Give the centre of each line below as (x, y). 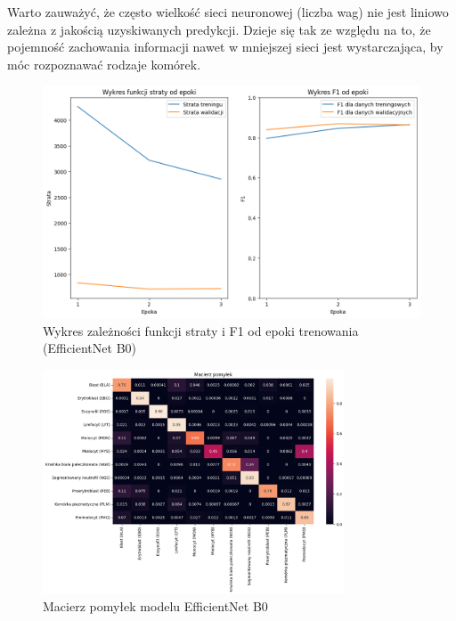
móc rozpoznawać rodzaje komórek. (104, 64)
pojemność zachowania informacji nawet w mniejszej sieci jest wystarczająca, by (225, 47)
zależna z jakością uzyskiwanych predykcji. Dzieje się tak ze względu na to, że (219, 29)
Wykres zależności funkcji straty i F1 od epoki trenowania (201, 330)
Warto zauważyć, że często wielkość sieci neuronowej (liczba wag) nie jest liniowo (228, 12)
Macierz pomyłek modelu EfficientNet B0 (155, 606)
